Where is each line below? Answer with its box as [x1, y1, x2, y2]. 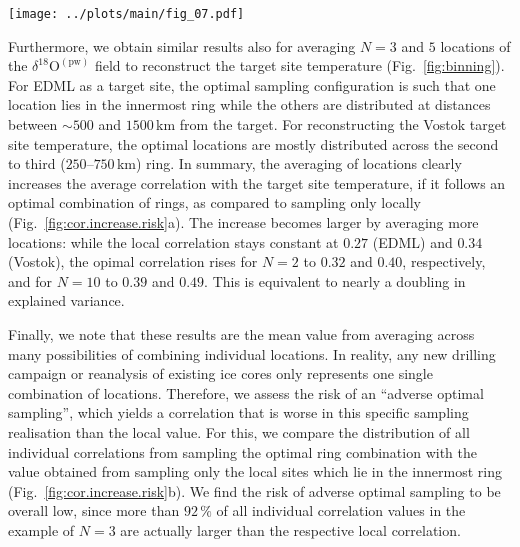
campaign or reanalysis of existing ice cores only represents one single [8, 363, 433, 384]
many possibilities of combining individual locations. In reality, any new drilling [8, 343, 496, 364]
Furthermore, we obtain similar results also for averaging [8, 35, 356, 56]
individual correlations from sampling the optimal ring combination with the [8, 441, 477, 462]
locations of [440, 35, 511, 56]
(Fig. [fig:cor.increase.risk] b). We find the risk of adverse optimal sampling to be [8, 480, 501, 501]
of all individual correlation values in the [216, 500, 466, 521]
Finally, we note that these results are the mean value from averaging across [8, 323, 475, 344]
